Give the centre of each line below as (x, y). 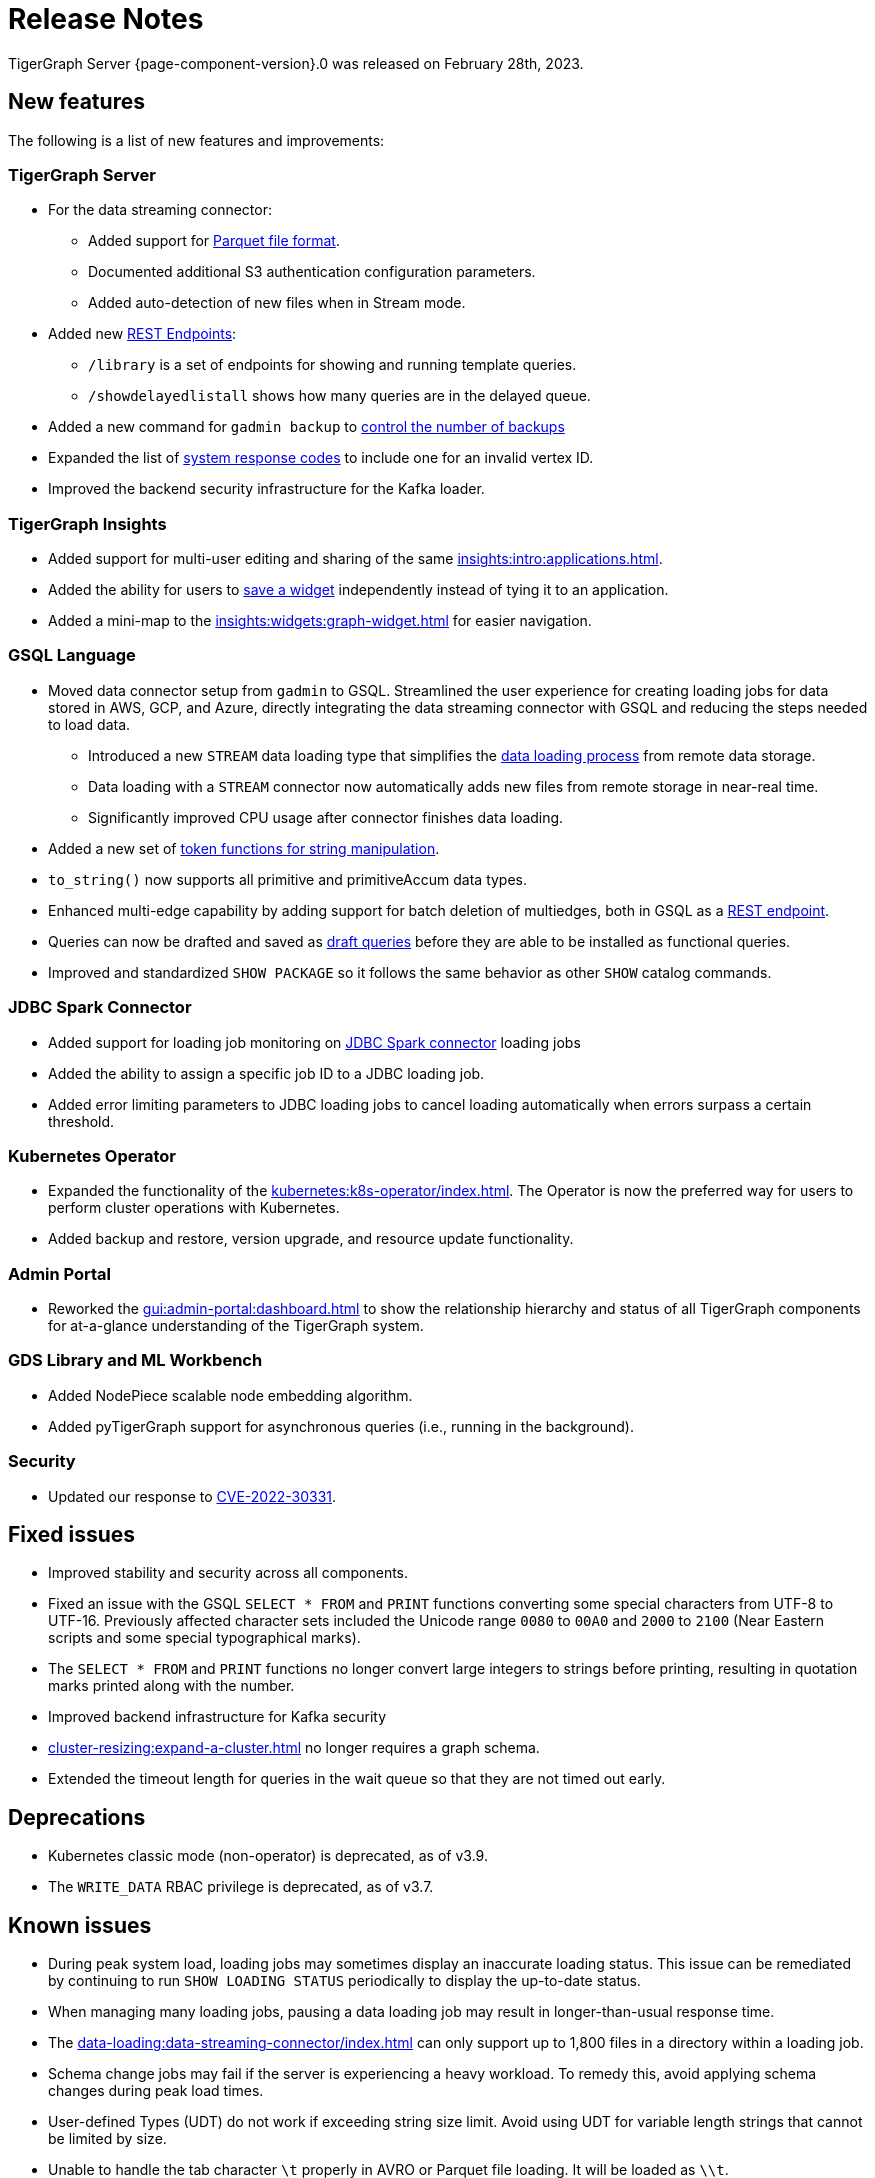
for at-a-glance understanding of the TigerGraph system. (236, 1326)
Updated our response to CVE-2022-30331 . (192, 1496)
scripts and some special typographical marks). (204, 1638)
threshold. (81, 1121)
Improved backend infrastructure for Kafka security (217, 1717)
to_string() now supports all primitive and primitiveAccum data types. (288, 879)
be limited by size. (107, 2139)
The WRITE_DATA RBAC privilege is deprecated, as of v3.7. (241, 1887)
